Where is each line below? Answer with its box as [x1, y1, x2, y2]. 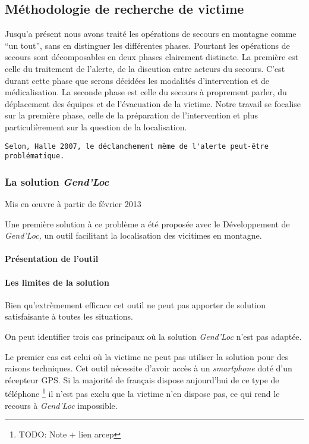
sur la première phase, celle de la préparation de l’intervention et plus [5, 109, 258, 121]
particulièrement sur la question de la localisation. [5, 120, 187, 133]
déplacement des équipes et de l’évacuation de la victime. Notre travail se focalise [5, 97, 301, 110]
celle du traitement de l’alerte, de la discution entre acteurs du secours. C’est [5, 62, 285, 74]
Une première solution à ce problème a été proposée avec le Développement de [5, 217, 290, 230]
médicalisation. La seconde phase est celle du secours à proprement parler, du [5, 86, 287, 98]
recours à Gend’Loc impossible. [5, 399, 118, 411]
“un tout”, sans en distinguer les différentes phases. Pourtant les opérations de [5, 39, 290, 51]
